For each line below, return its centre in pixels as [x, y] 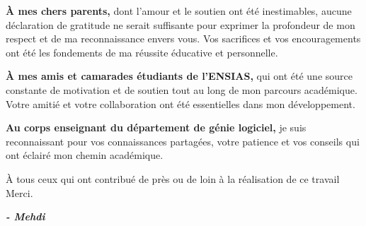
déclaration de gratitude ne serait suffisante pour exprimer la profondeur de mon [181, 24]
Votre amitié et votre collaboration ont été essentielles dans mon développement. [181, 103]
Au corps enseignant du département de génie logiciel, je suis [156, 127]
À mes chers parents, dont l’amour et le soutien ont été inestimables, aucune [179, 11]
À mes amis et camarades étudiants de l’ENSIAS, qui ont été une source [179, 76]
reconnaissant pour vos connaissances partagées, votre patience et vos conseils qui [183, 141]
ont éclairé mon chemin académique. [85, 155]
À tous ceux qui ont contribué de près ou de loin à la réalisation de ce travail [173, 178]
